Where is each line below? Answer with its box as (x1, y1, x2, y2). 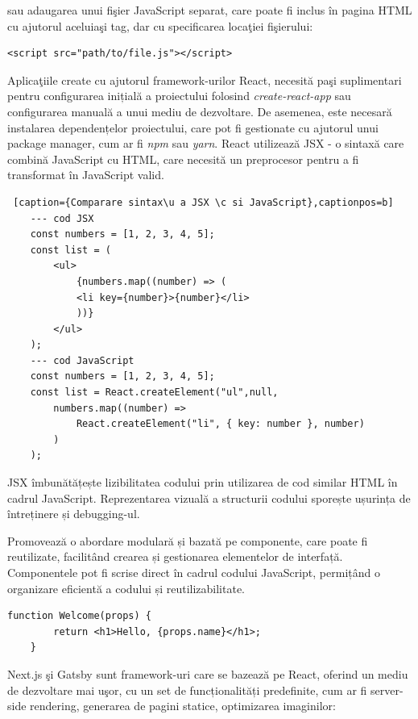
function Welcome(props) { (7, 610, 151, 622)
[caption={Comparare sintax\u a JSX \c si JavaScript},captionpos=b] (13, 196, 394, 208)
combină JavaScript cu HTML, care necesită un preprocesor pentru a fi (7, 150, 359, 167)
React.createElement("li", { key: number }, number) (76, 418, 365, 430)
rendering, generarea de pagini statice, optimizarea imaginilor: (30, 697, 336, 714)
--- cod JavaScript (30, 354, 135, 366)
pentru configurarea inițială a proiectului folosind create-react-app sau (7, 87, 351, 104)
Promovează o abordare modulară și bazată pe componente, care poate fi (7, 532, 368, 549)
